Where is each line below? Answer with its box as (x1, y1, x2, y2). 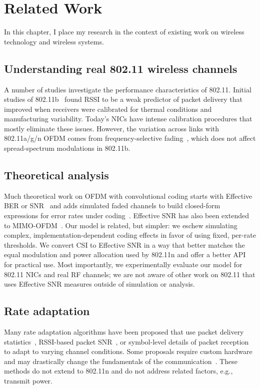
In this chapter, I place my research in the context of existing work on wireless (4, 26, 244, 37)
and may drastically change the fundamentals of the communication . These (4, 356, 237, 366)
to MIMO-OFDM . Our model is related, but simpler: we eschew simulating (4, 220, 237, 230)
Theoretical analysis (4, 167, 109, 183)
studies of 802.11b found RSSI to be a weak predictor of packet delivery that (4, 94, 242, 104)
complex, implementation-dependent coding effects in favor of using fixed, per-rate (4, 230, 256, 240)
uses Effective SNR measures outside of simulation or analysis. (4, 279, 195, 289)
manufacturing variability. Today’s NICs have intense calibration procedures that (4, 113, 252, 124)
